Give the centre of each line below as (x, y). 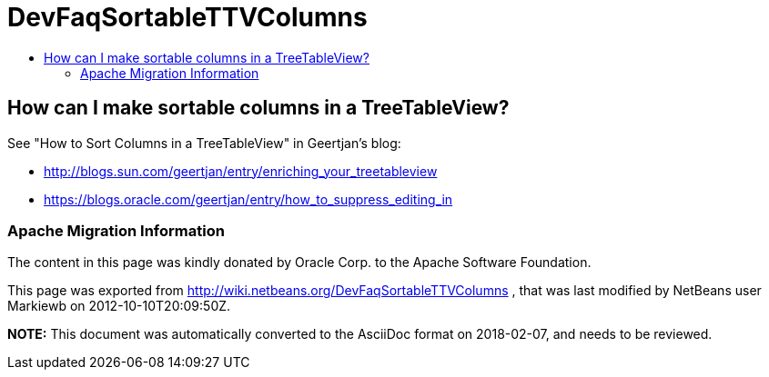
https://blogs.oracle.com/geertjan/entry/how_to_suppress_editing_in (248, 199)
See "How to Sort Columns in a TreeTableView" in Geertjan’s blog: (204, 143)
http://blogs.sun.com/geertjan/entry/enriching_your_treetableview (241, 171)
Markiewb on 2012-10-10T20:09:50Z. (119, 306)
